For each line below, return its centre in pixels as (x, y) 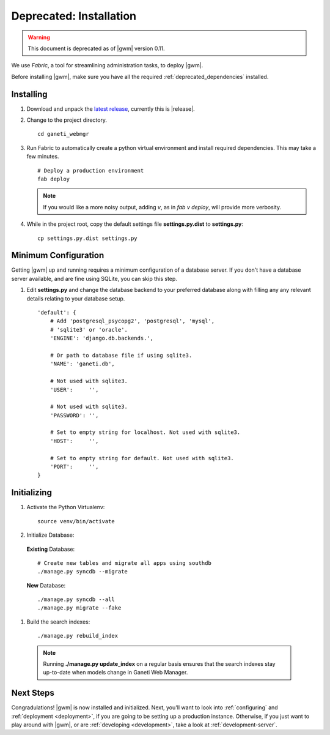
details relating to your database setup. (76, 298)
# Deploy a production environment (91, 170)
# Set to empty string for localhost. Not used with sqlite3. (145, 432)
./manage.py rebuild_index (78, 636)
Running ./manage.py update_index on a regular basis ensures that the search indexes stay (159, 664)
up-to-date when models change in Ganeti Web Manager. (116, 673)
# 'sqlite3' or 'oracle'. (89, 330)
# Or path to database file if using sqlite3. (121, 355)
